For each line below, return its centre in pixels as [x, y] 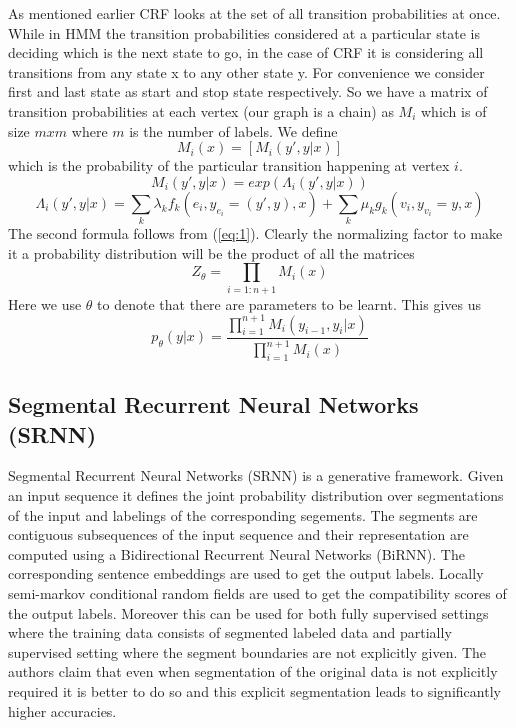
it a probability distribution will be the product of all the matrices [211, 252]
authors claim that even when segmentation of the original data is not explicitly [253, 671]
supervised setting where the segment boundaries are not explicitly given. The [247, 651]
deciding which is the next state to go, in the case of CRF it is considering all [246, 52]
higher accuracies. [62, 710]
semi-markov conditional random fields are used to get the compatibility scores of [257, 593]
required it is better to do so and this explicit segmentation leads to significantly [254, 690]
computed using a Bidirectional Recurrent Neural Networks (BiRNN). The [236, 553]
